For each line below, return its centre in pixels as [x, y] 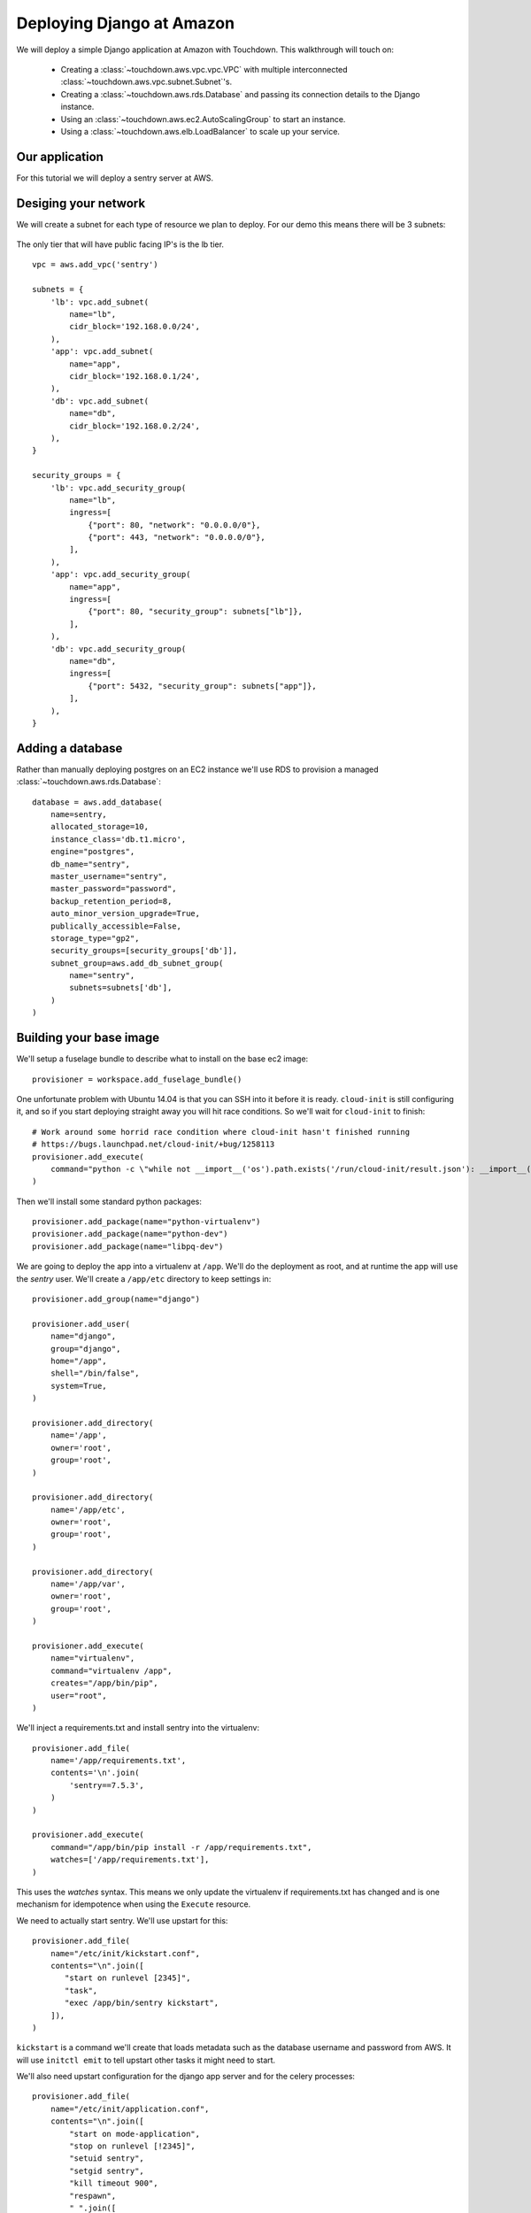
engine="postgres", [92, 852]
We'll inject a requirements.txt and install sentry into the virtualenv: [138, 1728]
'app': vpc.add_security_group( [120, 574]
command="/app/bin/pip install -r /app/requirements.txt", [181, 1847]
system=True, [78, 1386]
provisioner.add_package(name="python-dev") [131, 1234]
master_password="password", [113, 889]
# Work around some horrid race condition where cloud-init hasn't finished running [221, 1132]
